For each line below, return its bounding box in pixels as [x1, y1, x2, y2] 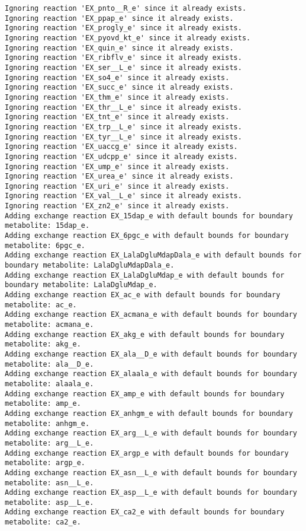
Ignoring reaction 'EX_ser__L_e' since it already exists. [5, 63, 242, 72]
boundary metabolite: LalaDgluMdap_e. [5, 281, 157, 290]
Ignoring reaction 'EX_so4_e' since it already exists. [5, 73, 230, 82]
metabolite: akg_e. [5, 340, 81, 349]
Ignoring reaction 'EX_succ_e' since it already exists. [5, 83, 234, 92]
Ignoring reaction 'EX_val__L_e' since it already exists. [5, 192, 242, 201]
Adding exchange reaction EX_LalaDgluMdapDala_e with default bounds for [5, 251, 302, 260]
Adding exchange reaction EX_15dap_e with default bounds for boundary [5, 211, 293, 220]
